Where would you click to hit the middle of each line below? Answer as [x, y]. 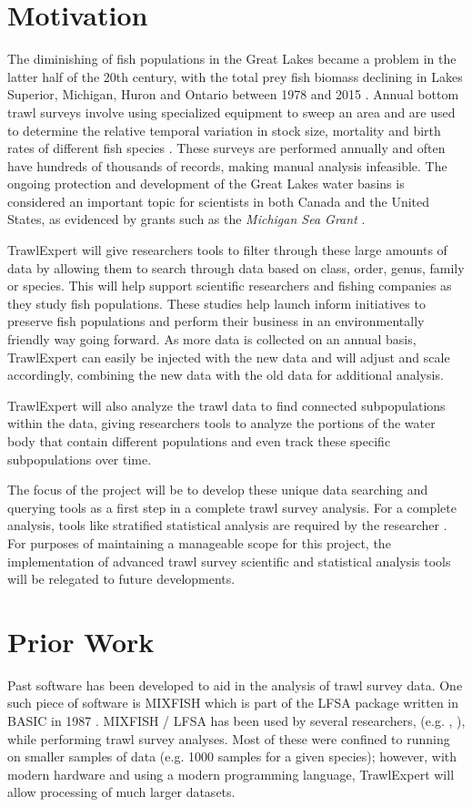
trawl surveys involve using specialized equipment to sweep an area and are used [231, 112]
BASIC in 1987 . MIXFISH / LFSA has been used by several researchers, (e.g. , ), [236, 721]
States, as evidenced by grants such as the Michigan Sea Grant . [186, 219]
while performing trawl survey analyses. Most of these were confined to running [229, 738]
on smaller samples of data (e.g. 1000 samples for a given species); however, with [232, 756]
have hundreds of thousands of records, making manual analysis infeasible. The [227, 165]
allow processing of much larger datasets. [121, 792]
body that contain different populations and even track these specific [199, 441]
